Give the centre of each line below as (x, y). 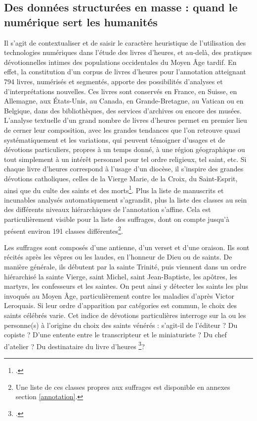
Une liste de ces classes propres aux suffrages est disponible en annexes (123, 387)
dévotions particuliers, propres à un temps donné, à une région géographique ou (125, 149)
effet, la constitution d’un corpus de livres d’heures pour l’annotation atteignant (125, 72)
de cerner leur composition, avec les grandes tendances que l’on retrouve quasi (122, 130)
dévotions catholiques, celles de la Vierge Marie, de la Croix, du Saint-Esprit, (121, 178)
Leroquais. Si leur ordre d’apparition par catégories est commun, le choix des (120, 305)
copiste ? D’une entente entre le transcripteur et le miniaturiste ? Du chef (115, 335)
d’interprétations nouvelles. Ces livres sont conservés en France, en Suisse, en (121, 91)
